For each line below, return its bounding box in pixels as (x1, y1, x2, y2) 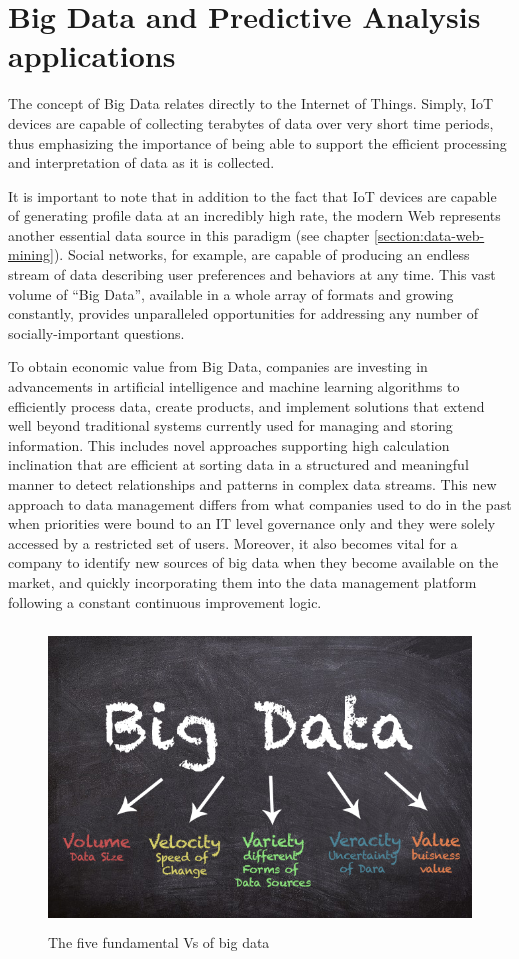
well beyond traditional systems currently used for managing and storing (8, 415, 453, 436)
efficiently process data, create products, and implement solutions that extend (8, 395, 485, 416)
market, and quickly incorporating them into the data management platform (8, 571, 477, 592)
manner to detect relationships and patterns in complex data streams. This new (8, 474, 497, 494)
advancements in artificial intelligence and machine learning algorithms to (8, 376, 460, 397)
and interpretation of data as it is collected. (8, 152, 275, 173)
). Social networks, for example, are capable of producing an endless (53, 244, 470, 265)
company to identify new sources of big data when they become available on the (8, 552, 499, 573)
